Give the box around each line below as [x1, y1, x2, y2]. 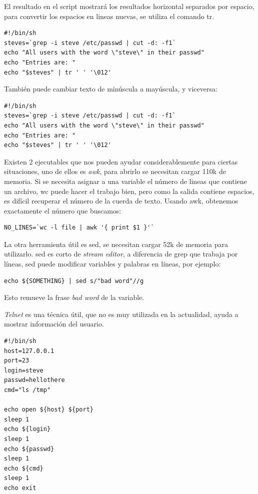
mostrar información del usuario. [4, 318, 104, 329]
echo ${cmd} [4, 464, 43, 472]
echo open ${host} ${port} [4, 406, 93, 413]
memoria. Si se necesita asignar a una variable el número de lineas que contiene [4, 175, 247, 186]
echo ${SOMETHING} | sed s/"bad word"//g [4, 277, 144, 284]
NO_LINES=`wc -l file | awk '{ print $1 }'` [4, 224, 154, 231]
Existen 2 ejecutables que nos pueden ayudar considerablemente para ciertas [4, 156, 238, 166]
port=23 [4, 357, 29, 364]
